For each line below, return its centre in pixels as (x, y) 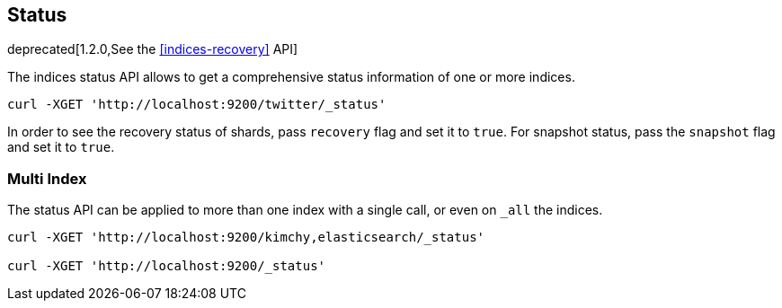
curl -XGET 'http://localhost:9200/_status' (167, 266)
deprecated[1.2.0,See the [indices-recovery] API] (153, 49)
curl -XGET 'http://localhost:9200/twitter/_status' (197, 105)
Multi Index (47, 178)
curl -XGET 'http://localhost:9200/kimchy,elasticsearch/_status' (246, 238)
